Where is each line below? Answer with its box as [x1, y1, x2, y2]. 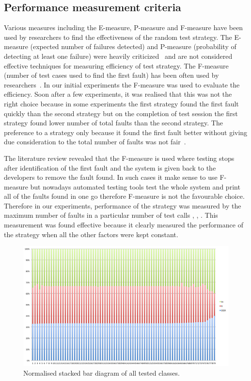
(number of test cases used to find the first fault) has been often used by [4, 70, 219, 80]
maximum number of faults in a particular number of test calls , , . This [4, 210, 218, 220]
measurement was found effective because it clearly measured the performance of [4, 220, 243, 230]
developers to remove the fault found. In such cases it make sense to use [4, 172, 218, 182]
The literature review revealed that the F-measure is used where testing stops [4, 153, 235, 163]
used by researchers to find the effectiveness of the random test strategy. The [4, 32, 232, 42]
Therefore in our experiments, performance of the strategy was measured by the [4, 200, 241, 210]
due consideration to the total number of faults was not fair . [4, 137, 186, 147]
